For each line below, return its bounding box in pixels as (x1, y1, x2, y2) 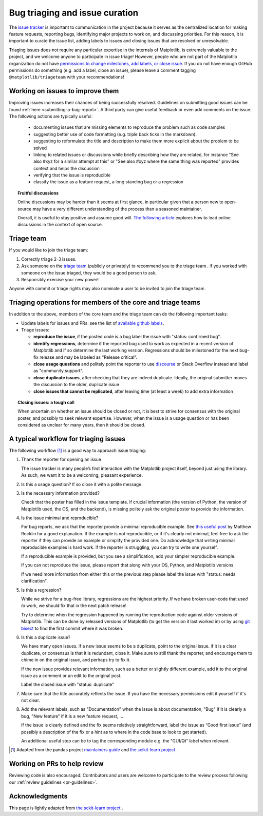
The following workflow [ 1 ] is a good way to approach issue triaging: (9, 447, 146, 453)
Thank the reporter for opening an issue (21, 456, 102, 463)
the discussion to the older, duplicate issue (33, 382, 119, 388)
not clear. (21, 698, 40, 703)
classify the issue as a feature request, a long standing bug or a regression (33, 179, 184, 185)
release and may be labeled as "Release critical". (39, 354, 137, 360)
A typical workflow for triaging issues (9, 434, 126, 443)
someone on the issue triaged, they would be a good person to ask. (21, 270, 157, 275)
